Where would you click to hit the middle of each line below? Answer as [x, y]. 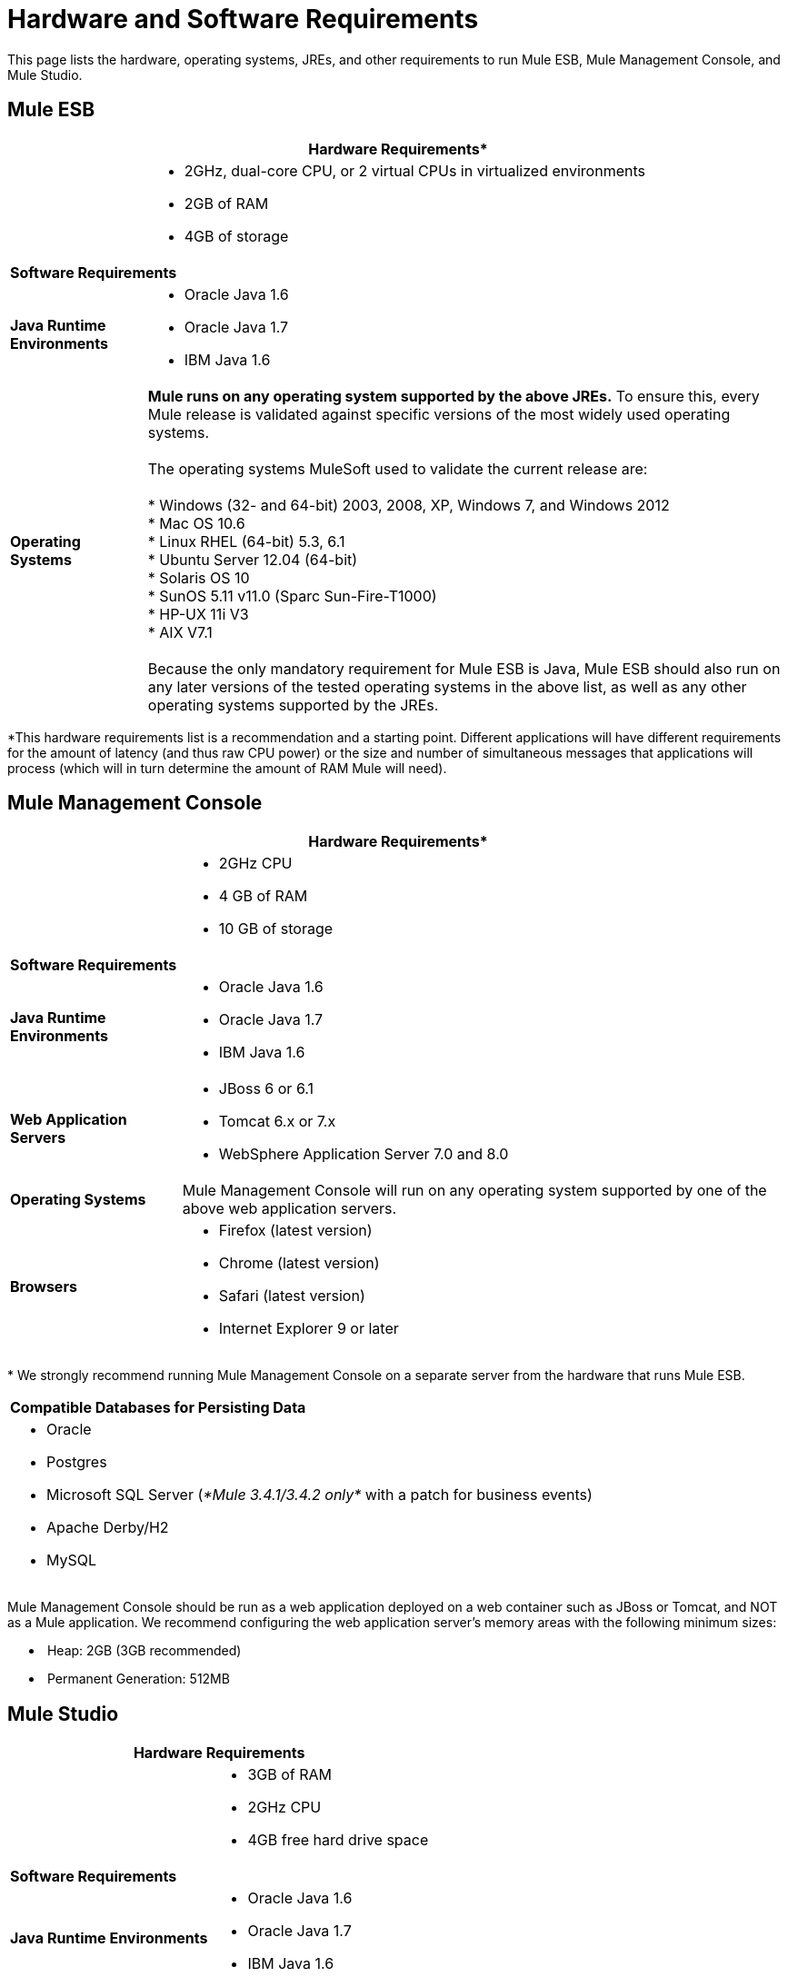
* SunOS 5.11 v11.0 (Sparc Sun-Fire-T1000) [292, 596]
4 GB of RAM [263, 896]
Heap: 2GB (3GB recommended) [144, 1651]
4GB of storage [236, 236]
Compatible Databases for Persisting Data [158, 1408]
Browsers [44, 1287]
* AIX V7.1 [180, 632]
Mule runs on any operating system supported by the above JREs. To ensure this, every [454, 396]
